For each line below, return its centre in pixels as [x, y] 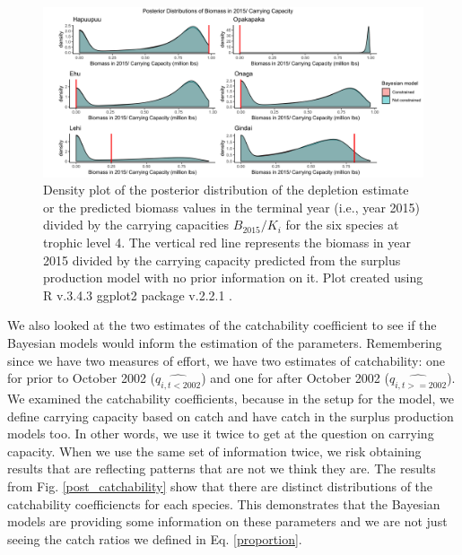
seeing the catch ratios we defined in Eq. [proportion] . [155, 538]
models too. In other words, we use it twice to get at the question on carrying [221, 434]
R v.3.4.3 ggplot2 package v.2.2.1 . [138, 295]
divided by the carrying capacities [136, 225]
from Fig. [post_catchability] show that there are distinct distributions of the [220, 486]
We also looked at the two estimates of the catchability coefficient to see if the [222, 325]
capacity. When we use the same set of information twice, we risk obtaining [214, 451]
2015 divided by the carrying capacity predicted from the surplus [222, 260]
